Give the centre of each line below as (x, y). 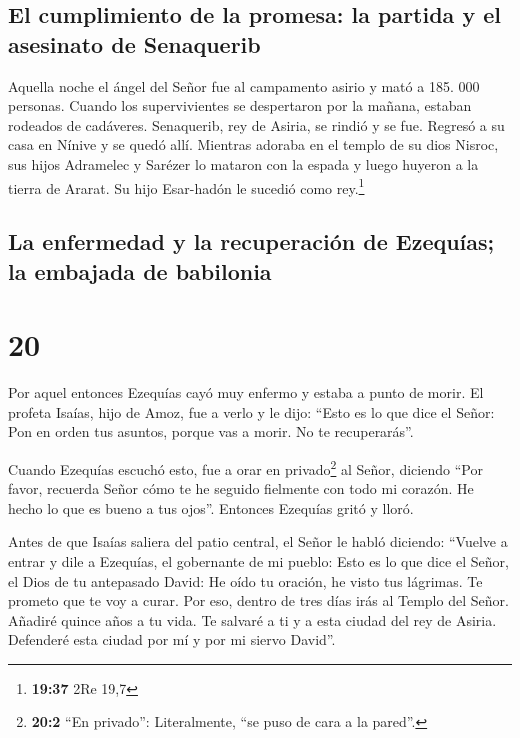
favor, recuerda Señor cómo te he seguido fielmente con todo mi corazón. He (241, 488)
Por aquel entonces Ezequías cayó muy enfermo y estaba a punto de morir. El (246, 392)
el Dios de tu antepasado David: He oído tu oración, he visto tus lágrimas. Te (245, 580)
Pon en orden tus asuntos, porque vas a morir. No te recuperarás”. (211, 431)
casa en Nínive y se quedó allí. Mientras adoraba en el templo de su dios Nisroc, (253, 144)
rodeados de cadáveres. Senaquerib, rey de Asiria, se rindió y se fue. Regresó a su (256, 124)
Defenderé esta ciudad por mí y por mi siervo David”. (172, 639)
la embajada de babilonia (140, 270)
